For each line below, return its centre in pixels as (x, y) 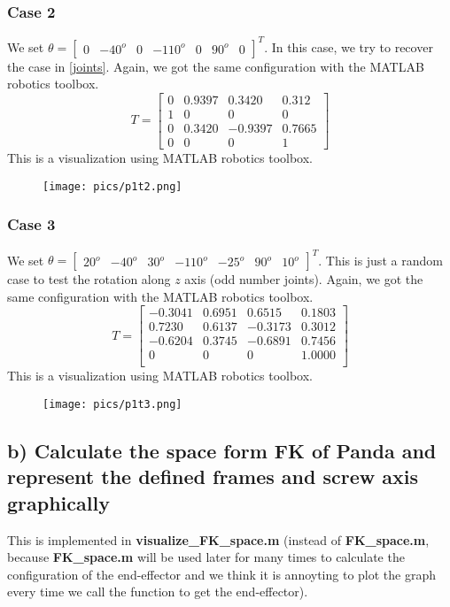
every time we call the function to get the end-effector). (158, 592)
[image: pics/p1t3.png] (112, 404)
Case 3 (31, 224)
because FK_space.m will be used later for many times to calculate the (206, 557)
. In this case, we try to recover (349, 46)
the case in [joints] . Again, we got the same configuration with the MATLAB (216, 66)
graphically (58, 502)
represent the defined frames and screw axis (213, 476)
